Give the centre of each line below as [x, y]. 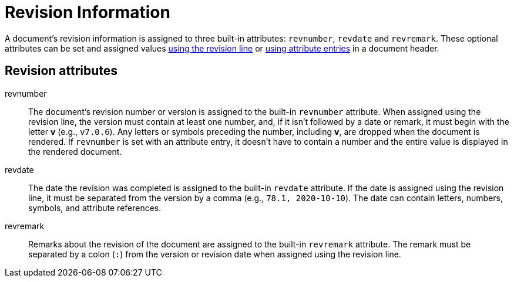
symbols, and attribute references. [95, 208]
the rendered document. [75, 151]
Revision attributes [61, 71]
